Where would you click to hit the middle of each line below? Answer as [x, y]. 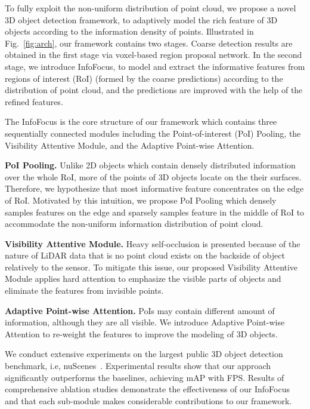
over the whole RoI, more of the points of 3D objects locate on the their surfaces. [153, 176]
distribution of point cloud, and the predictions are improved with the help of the [154, 90]
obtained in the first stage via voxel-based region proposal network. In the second [154, 55]
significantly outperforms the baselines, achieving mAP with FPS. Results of [145, 377]
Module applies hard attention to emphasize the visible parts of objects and [143, 279]
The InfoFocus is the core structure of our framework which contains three [141, 122]
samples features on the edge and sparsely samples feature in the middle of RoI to [155, 212]
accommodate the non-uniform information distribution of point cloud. [134, 224]
